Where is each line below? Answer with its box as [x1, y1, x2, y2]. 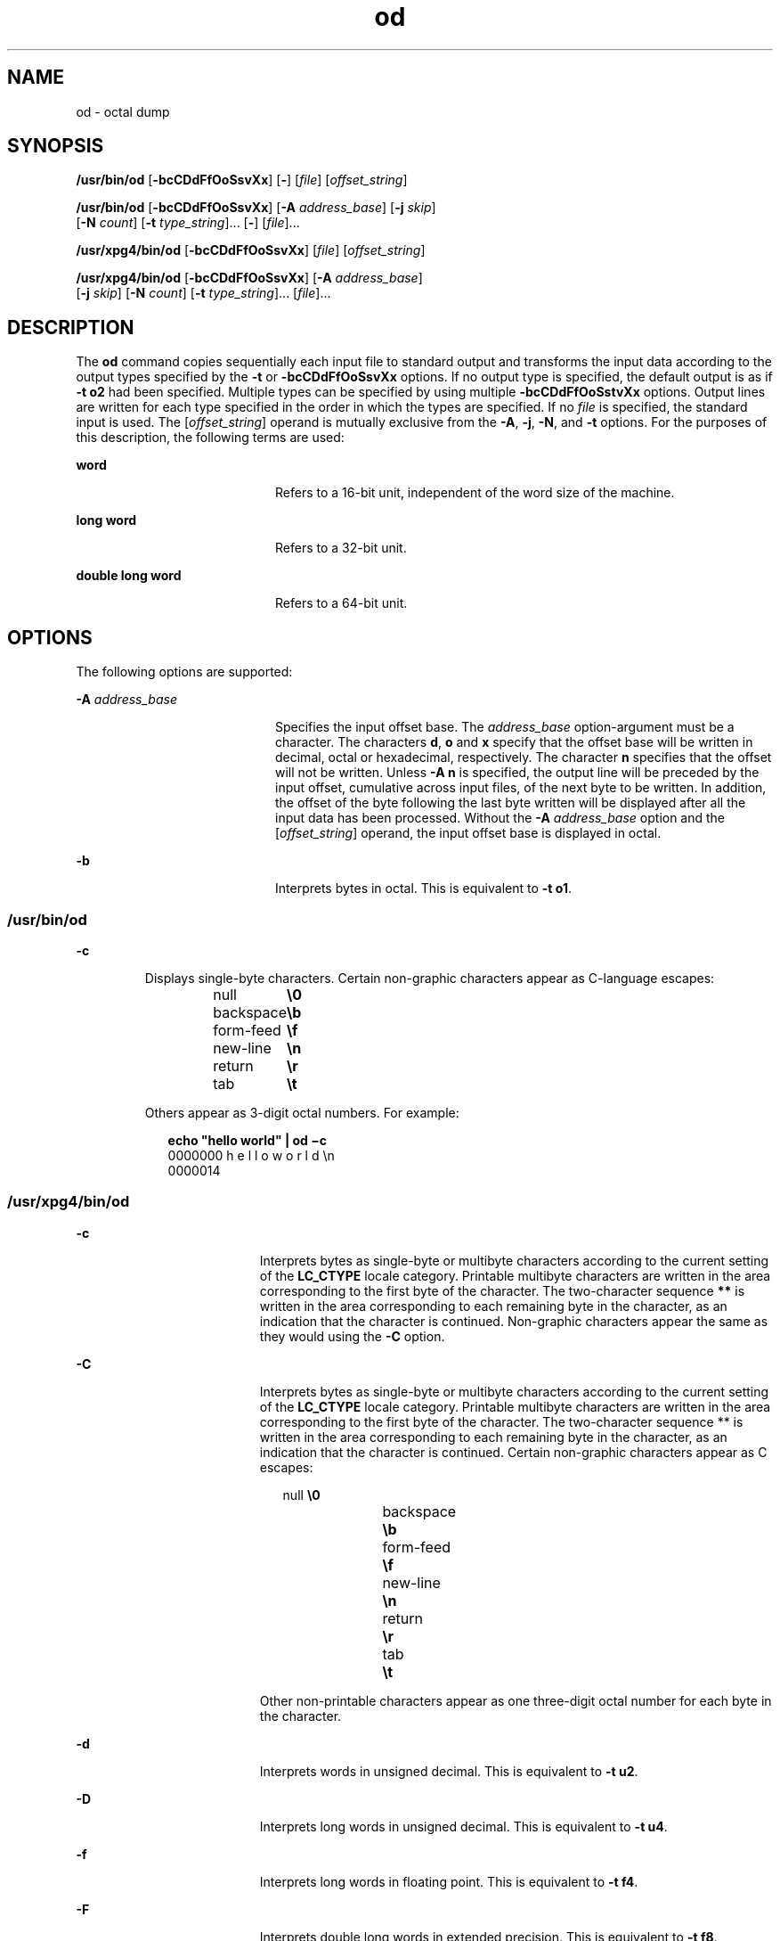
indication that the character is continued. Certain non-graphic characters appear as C [259, 1444, 768, 1460]
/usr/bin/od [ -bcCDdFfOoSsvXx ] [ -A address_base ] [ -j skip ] [76, 200, 436, 216]
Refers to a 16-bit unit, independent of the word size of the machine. [275, 485, 675, 501]
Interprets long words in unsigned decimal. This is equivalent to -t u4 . [259, 1818, 668, 1834]
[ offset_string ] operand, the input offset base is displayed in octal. [275, 825, 662, 841]
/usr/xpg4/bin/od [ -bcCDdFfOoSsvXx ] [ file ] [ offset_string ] [76, 242, 426, 258]
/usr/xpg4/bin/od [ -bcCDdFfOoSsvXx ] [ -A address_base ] [76, 270, 423, 286]
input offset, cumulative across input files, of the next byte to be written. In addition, [275, 780, 767, 796]
